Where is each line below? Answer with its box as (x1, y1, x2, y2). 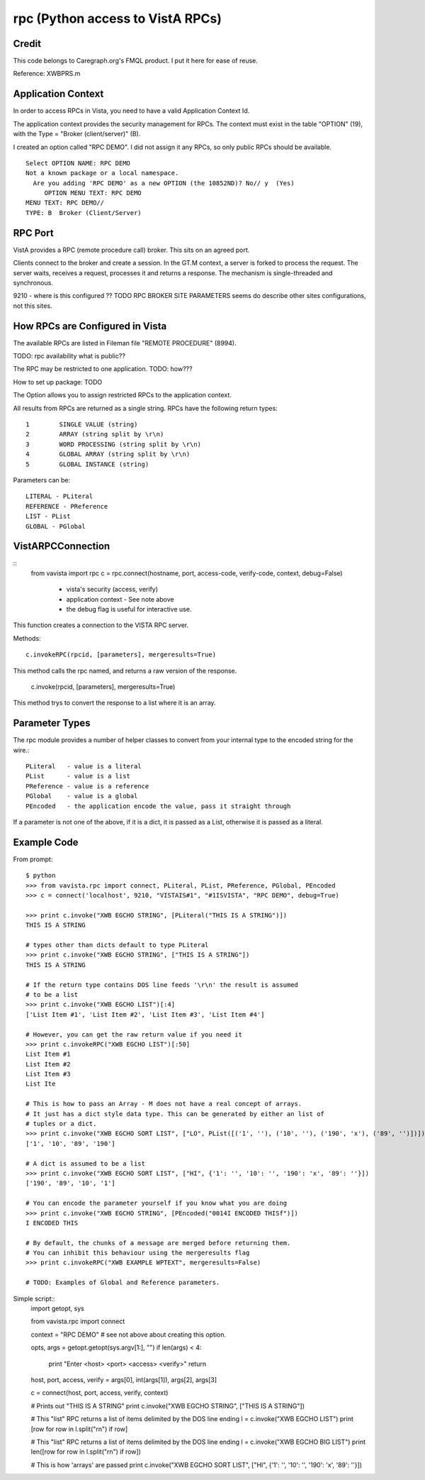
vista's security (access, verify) (66, 585, 159, 594)
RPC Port (13, 227, 54, 239)
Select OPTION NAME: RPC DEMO (25, 159, 131, 167)
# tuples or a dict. (25, 1120, 97, 1128)
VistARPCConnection (13, 540, 110, 553)
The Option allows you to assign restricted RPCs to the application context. (13, 391, 232, 399)
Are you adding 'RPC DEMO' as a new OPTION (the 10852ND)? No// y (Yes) (33, 179, 295, 187)
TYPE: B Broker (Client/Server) (25, 209, 142, 216)
